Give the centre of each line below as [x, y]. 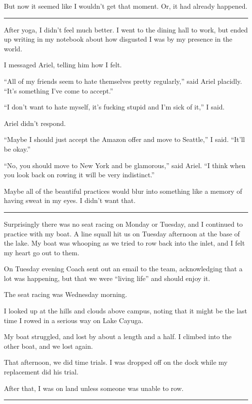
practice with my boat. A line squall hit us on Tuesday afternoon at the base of [122, 233]
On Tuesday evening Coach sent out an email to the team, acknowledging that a [123, 269]
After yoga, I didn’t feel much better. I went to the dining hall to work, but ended [126, 29]
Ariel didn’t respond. [35, 123]
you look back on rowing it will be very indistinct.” [79, 175]
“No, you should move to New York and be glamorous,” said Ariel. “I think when [125, 165]
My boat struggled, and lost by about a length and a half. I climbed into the [118, 336]
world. [13, 48]
